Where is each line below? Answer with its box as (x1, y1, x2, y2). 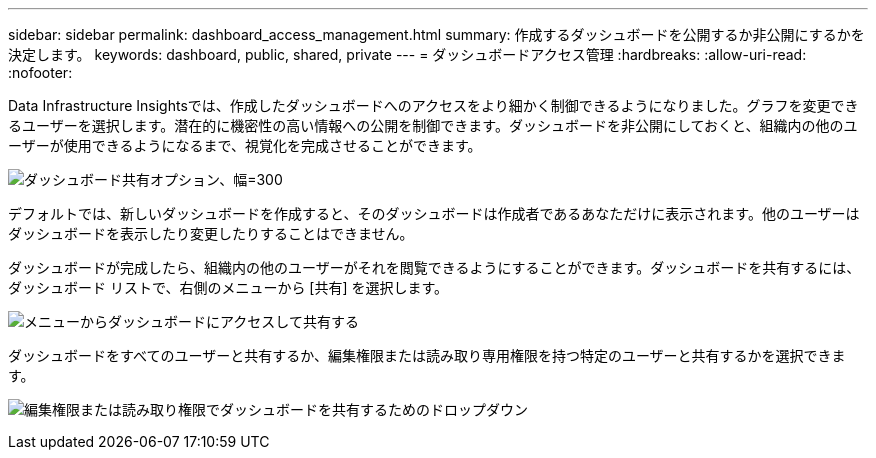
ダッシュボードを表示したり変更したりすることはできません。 (8, 225, 414, 242)
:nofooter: (8, 64, 73, 81)
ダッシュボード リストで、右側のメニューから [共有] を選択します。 (8, 279, 449, 296)
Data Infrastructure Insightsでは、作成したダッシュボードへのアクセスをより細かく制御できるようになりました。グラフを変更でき (8, 97, 859, 114)
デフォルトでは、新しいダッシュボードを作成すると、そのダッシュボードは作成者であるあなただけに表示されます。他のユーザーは (8, 205, 860, 222)
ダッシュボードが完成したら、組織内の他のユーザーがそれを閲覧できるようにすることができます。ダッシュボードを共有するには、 (8, 259, 861, 276)
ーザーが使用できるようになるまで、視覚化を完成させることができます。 (8, 137, 482, 154)
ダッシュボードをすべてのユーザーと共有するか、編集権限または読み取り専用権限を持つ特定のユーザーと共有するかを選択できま (8, 347, 846, 364)
